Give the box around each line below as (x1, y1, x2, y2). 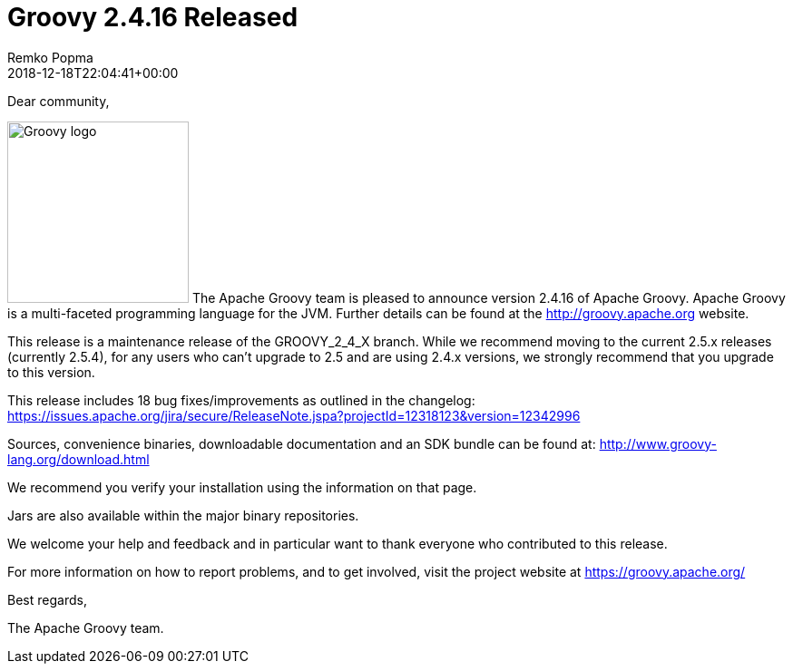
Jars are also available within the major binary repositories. (7, 507, 359, 523)
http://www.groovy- (599, 435, 717, 452)
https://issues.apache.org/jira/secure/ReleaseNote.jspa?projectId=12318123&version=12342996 (7, 407, 581, 423)
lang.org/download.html (7, 451, 150, 467)
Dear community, (7, 92, 110, 109)
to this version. (7, 364, 95, 380)
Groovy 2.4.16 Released (7, 2, 299, 33)
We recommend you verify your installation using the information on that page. (7, 479, 477, 495)
